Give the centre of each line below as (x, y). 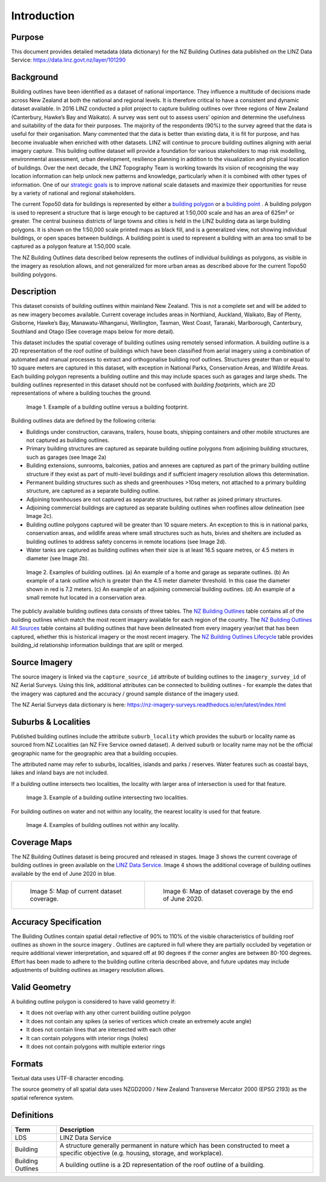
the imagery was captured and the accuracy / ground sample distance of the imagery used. (125, 694)
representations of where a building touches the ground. (81, 393)
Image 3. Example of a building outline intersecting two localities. (107, 797)
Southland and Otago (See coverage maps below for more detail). (93, 331)
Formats (27, 1063)
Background (35, 78)
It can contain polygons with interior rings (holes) (88, 1038)
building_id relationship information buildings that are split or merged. (97, 645)
